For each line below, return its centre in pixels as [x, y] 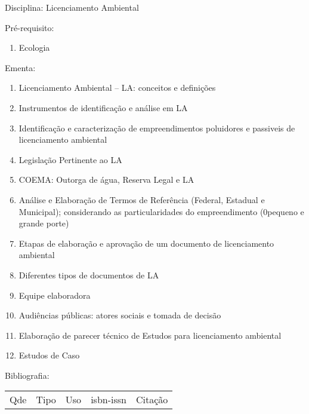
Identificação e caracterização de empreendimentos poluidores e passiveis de [157, 128]
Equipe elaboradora [55, 295]
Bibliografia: [27, 375]
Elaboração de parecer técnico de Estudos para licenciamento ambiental [150, 335]
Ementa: [20, 67]
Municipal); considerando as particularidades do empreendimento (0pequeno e [161, 211]
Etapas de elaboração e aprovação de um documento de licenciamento [146, 243]
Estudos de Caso [49, 355]
